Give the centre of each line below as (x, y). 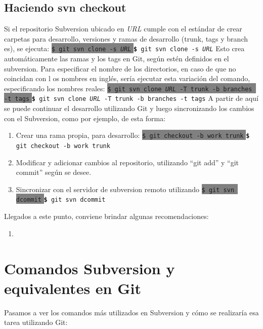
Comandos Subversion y (90, 268)
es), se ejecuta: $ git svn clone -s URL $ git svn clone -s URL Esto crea (124, 48)
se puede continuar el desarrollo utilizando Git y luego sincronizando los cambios (129, 108)
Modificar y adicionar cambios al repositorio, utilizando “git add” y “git (127, 162)
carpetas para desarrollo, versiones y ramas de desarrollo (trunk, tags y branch (126, 38)
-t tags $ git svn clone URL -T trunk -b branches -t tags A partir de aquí (131, 98)
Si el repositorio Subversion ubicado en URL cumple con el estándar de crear (123, 29)
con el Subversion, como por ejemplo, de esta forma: (85, 118)
